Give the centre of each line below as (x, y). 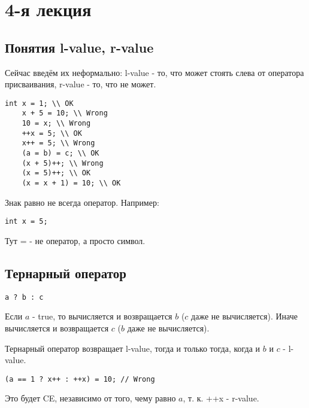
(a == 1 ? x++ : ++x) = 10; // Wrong (80, 379)
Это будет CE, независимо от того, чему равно (90, 398)
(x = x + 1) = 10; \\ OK (71, 183)
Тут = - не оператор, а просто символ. (75, 240)
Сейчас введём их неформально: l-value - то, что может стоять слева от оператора (154, 72)
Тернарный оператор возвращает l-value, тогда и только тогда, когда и (133, 348)
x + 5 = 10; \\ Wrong (65, 113)
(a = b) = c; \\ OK (60, 153)
